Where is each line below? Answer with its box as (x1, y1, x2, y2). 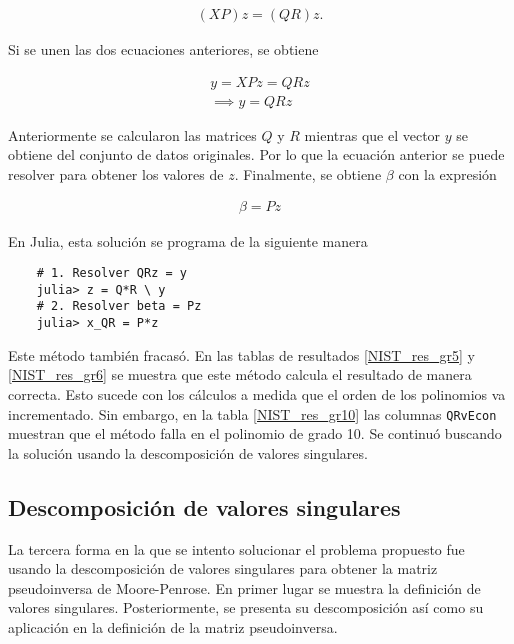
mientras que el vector (304, 124, 441, 145)
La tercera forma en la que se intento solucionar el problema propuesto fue (8, 538, 465, 559)
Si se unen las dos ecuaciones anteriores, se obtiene (8, 39, 319, 60)
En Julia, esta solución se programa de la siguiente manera (8, 230, 368, 251)
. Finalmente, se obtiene (234, 163, 382, 184)
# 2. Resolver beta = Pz (36, 299, 202, 314)
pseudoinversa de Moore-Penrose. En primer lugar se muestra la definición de (8, 577, 481, 598)
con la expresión (398, 163, 497, 184)
